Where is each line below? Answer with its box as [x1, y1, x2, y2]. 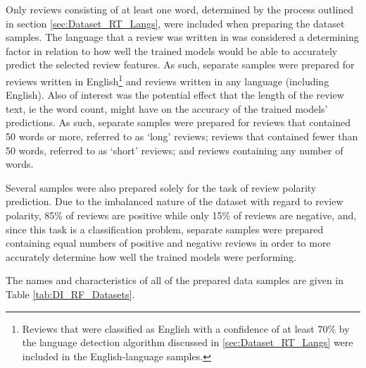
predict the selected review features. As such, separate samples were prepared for [6, 57, 355, 72]
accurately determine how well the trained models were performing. [6, 249, 296, 264]
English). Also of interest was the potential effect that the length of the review [6, 87, 344, 102]
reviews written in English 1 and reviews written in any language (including [6, 71, 329, 88]
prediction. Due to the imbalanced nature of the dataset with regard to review [6, 194, 343, 209]
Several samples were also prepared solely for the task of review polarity [6, 180, 317, 195]
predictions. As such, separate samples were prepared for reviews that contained [6, 115, 351, 130]
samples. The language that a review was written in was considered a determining [6, 30, 359, 44]
